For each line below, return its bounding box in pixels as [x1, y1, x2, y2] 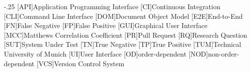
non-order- [208, 48, 239, 58]
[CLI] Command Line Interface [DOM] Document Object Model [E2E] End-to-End [4, 11, 243, 21]
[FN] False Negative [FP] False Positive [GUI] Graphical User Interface [4, 20, 207, 30]
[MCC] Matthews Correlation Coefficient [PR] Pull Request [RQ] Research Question [4, 29, 248, 40]
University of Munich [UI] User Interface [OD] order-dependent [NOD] [4, 48, 208, 58]
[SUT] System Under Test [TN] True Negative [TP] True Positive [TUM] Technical [4, 39, 241, 49]
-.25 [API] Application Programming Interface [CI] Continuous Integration [4, 1, 220, 11]
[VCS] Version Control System [36, 58, 125, 68]
